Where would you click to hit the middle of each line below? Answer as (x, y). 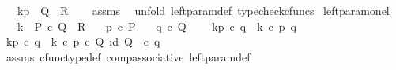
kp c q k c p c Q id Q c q (83, 41)
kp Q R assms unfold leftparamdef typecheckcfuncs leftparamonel (203, 10)
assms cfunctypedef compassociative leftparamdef (128, 56)
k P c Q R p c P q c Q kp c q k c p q (157, 26)
